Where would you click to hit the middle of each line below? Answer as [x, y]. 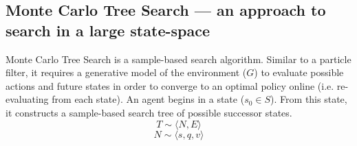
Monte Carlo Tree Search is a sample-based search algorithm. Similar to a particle [178, 59]
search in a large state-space [108, 30]
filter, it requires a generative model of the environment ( [126, 72]
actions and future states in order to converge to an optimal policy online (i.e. [170, 85]
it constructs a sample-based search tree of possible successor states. [149, 112]
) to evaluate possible [299, 72]
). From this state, [309, 99]
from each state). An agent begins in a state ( [148, 99]
